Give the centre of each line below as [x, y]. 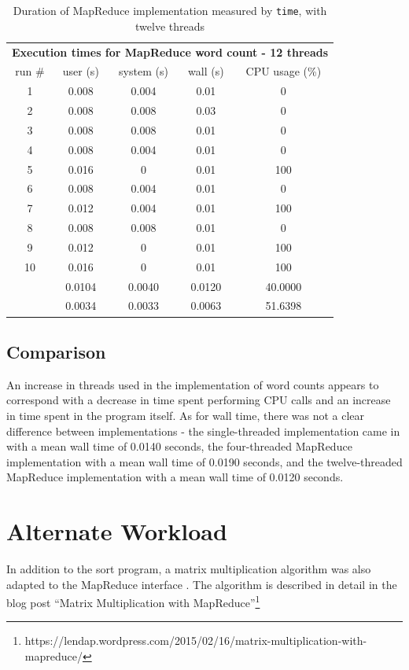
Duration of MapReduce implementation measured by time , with [170, 10]
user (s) [81, 71]
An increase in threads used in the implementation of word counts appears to [193, 384]
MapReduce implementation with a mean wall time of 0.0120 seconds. [175, 477]
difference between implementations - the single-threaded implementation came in [203, 431]
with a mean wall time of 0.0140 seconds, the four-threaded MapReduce [179, 446]
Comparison [56, 351]
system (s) [144, 71]
